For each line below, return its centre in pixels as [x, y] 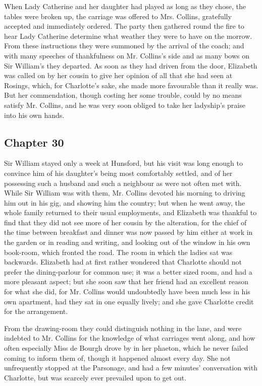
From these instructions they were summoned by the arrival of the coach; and [124, 46]
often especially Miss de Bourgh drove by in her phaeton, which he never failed [126, 348]
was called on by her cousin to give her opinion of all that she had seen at [118, 75]
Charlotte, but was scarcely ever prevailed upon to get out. [95, 377]
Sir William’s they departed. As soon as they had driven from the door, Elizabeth [131, 65]
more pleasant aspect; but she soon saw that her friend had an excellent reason [126, 281]
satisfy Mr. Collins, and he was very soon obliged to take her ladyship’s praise [125, 105]
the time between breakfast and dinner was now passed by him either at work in [128, 232]
